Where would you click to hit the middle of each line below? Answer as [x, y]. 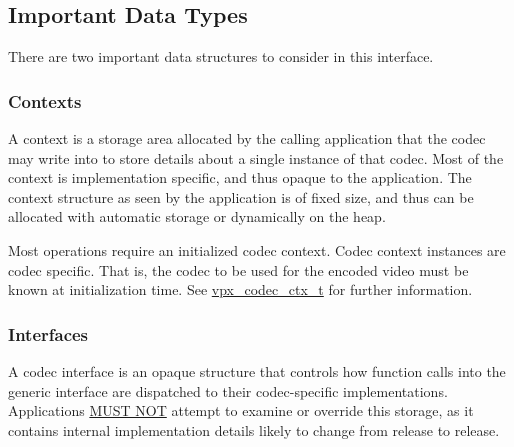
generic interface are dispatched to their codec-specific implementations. [228, 390]
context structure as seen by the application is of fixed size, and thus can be [241, 196]
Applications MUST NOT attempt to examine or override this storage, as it [241, 410]
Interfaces [48, 333]
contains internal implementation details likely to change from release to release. [254, 429]
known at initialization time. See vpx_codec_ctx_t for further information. [240, 289]
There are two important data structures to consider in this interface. [221, 56]
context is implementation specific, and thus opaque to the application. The [240, 177]
